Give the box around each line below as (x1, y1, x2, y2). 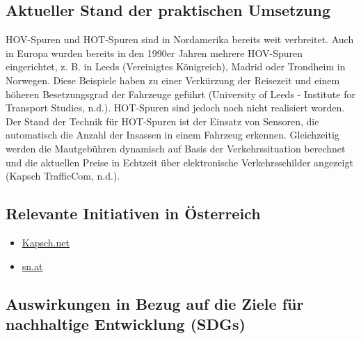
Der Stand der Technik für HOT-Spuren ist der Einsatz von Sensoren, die (6, 113, 319, 128)
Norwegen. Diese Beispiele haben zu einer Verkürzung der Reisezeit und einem (6, 72, 340, 87)
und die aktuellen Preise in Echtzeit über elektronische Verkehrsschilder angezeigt (6, 155, 353, 169)
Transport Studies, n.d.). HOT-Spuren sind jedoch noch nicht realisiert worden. (6, 100, 345, 115)
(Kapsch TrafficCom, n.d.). (6, 168, 120, 183)
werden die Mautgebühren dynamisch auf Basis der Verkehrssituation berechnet (6, 141, 346, 155)
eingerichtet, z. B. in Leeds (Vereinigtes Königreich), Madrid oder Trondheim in (6, 59, 346, 74)
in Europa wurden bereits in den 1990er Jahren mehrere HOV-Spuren (6, 45, 303, 60)
